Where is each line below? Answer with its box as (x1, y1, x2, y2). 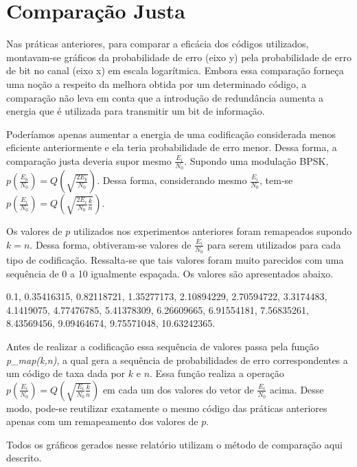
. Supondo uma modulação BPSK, (184, 153, 329, 168)
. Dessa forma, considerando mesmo (97, 173, 247, 187)
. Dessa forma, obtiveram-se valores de (30, 237, 192, 251)
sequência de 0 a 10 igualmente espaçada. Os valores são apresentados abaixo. (6, 266, 334, 280)
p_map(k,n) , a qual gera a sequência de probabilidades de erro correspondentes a (6, 352, 348, 367)
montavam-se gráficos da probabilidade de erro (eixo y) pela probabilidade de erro (6, 49, 352, 64)
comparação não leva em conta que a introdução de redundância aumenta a (6, 90, 324, 104)
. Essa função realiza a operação (150, 366, 284, 380)
